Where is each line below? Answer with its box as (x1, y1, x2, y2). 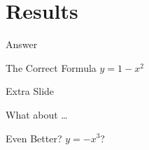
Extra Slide (6, 84, 55, 98)
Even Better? (6, 130, 62, 145)
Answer (6, 37, 38, 52)
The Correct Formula (6, 60, 97, 75)
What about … (6, 107, 68, 121)
